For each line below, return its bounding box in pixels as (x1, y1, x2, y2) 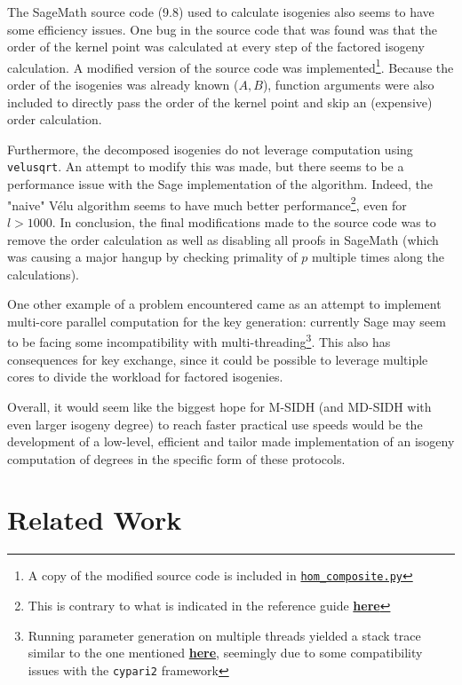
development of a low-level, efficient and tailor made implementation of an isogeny (7, 432, 455, 451)
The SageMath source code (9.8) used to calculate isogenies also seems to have (7, 3, 434, 20)
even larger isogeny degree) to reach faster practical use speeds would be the (7, 414, 423, 433)
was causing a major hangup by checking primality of (7, 248, 298, 266)
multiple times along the (311, 248, 444, 266)
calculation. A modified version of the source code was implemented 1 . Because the (7, 55, 454, 76)
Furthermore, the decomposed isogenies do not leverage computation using (7, 139, 413, 158)
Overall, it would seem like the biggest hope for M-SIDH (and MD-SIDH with (7, 397, 432, 415)
